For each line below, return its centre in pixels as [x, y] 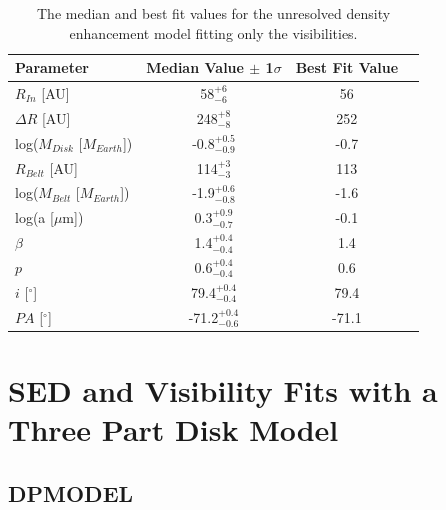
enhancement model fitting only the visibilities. [213, 32]
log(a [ [34, 217]
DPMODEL [71, 492]
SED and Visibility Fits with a [223, 389]
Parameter [52, 67]
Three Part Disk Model [173, 429]
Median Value [195, 67]
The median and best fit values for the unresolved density [213, 13]
